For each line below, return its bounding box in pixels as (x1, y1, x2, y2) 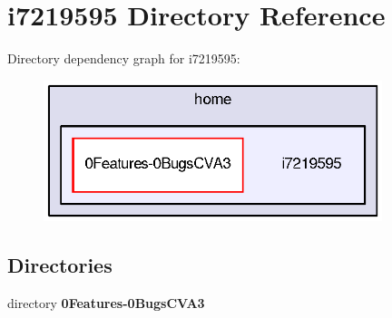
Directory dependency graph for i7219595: (7, 49, 240, 68)
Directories (7, 250, 113, 278)
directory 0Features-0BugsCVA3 (7, 293, 205, 312)
